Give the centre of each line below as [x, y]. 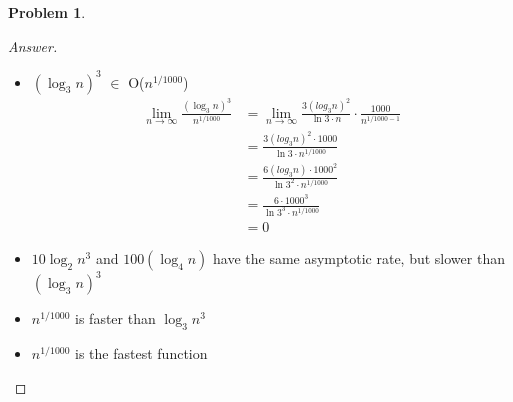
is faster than [115, 318]
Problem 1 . [47, 12]
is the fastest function [141, 353]
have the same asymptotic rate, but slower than [359, 257]
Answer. [33, 45]
